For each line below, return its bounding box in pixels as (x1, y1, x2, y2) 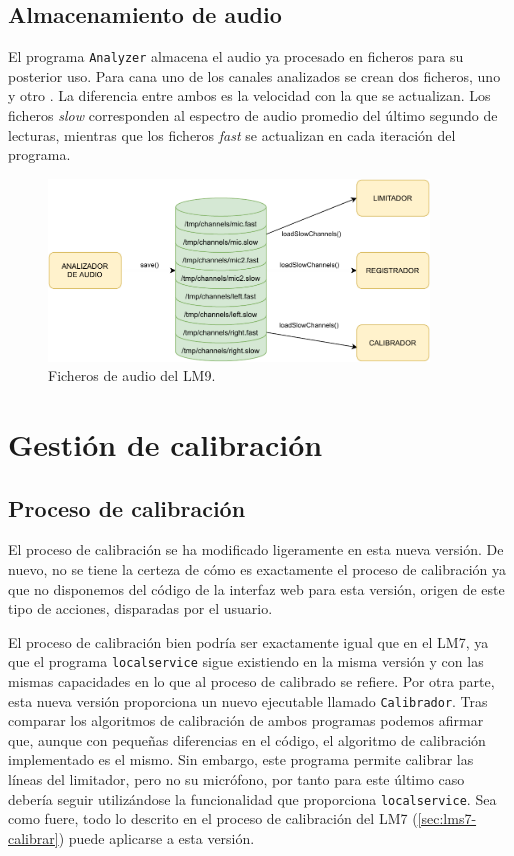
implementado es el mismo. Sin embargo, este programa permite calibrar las (8, 749, 474, 770)
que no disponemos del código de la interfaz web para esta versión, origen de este (8, 578, 505, 599)
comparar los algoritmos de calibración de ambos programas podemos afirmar (8, 710, 484, 731)
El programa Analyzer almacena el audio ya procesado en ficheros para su (8, 46, 464, 67)
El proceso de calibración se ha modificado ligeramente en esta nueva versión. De (8, 539, 504, 560)
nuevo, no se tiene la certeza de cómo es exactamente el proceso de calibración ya (8, 558, 507, 579)
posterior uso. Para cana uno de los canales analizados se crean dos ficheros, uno (8, 65, 501, 86)
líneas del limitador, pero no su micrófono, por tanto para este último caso (8, 769, 465, 789)
